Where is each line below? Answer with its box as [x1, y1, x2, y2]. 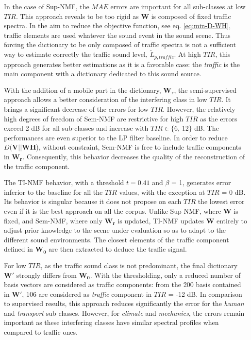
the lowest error [198, 196, 245, 206]
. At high [174, 49, 201, 59]
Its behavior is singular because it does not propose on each [4, 196, 182, 206]
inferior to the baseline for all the [4, 187, 103, 197]
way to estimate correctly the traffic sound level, [4, 49, 148, 59]
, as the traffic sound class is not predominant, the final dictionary [40, 260, 238, 270]
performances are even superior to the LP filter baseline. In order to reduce [4, 132, 228, 142]
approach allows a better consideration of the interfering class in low [4, 94, 207, 104]
